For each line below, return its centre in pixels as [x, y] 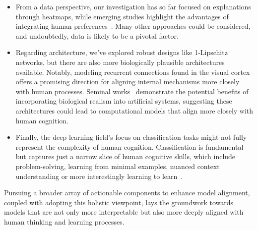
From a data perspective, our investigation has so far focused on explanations [133, 6]
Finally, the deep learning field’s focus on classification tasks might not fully [131, 137]
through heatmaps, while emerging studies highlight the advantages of [122, 16]
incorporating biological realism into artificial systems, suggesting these [124, 101]
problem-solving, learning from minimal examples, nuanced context [118, 166]
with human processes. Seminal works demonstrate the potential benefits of [132, 91]
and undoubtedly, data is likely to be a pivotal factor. [97, 35]
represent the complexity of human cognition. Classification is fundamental [129, 146]
